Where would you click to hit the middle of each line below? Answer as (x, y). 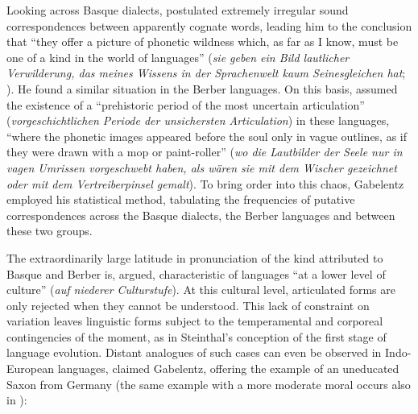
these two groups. (50, 231)
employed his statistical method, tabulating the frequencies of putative (181, 199)
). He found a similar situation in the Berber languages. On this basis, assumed (202, 88)
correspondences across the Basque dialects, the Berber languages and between (201, 215)
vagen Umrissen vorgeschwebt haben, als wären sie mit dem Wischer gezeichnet (202, 167)
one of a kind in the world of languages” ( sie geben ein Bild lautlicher (178, 57)
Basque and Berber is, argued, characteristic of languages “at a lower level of (196, 273)
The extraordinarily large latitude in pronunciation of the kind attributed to (195, 257)
